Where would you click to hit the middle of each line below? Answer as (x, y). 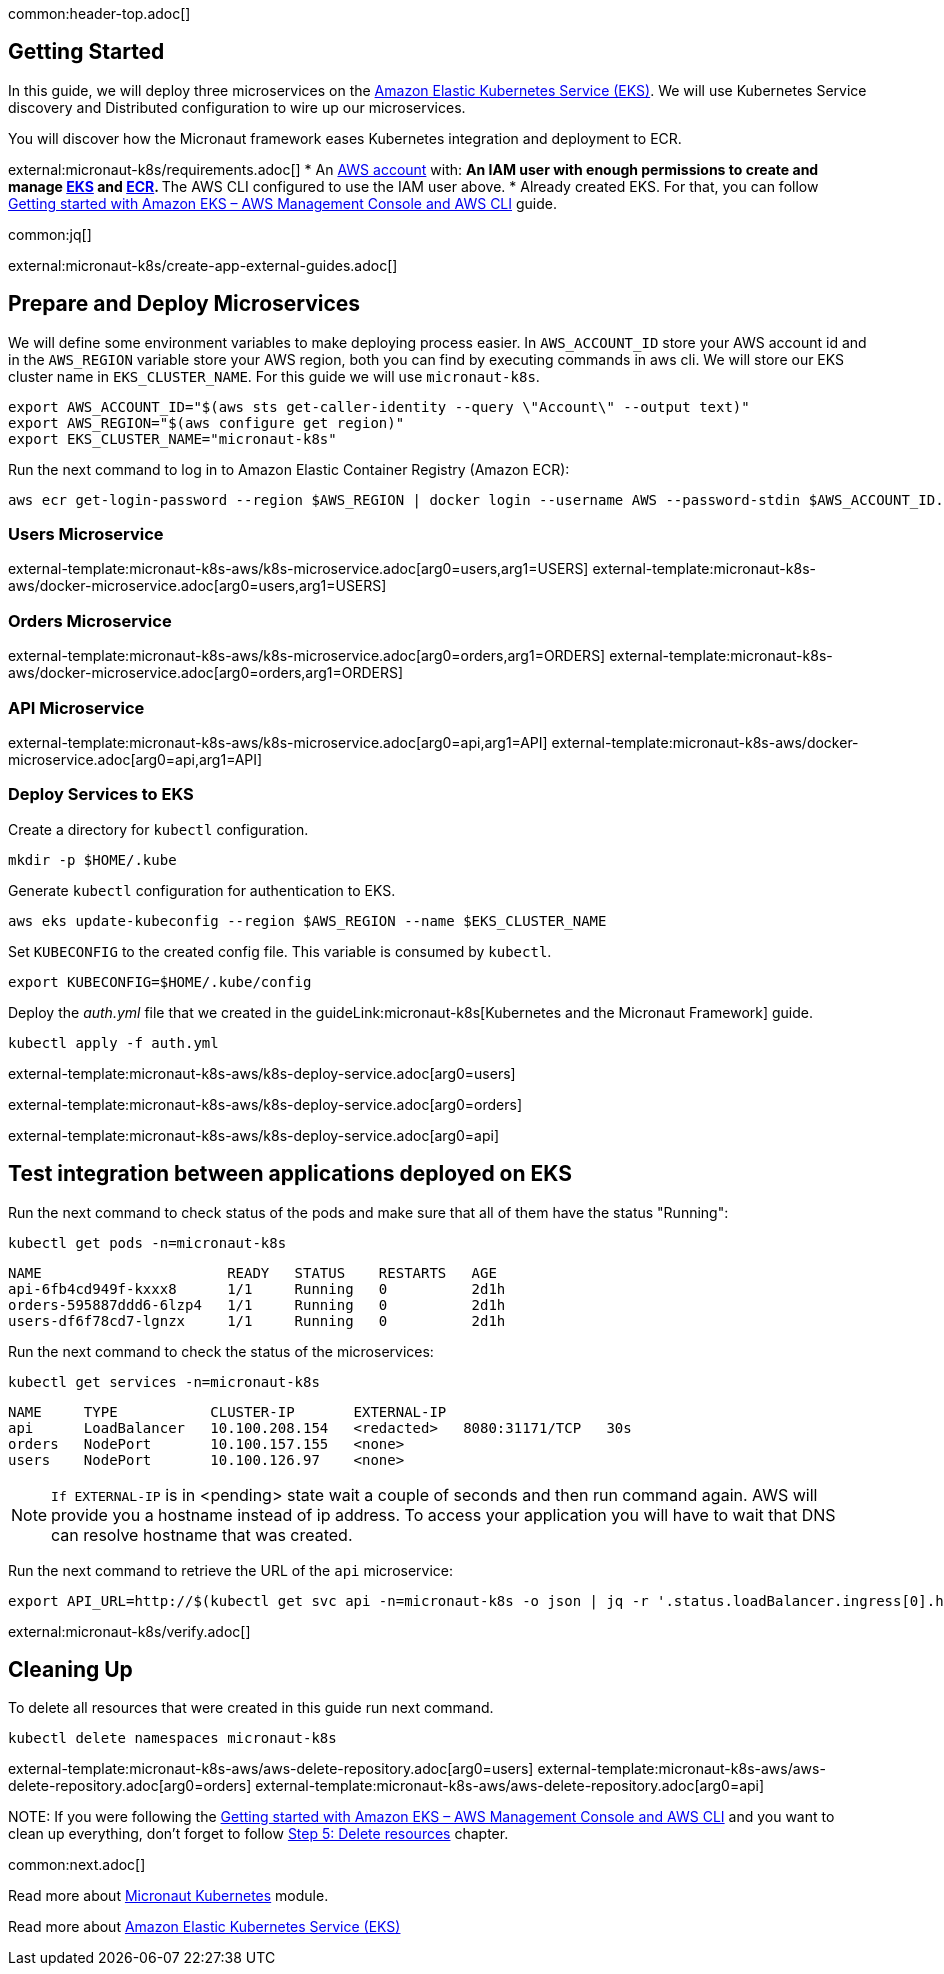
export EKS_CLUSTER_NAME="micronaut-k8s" (172, 438)
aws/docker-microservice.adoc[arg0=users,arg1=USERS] (197, 586)
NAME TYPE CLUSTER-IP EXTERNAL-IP (227, 1411)
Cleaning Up (70, 1669)
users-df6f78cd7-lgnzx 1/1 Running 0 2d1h (257, 1320)
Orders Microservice (90, 620)
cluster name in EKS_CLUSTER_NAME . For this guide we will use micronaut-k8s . (274, 376)
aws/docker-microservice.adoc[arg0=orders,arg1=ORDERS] (206, 673)
